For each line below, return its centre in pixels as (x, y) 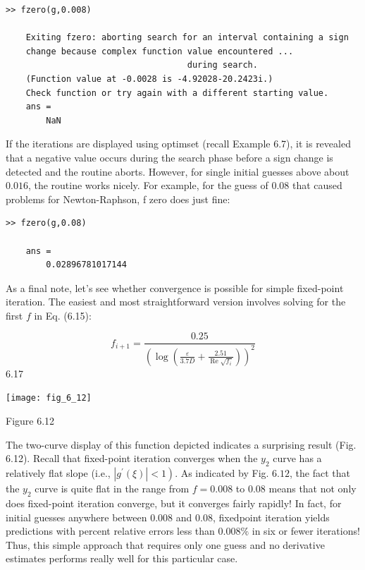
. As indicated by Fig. (222, 473)
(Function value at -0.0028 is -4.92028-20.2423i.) (149, 79)
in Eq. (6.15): (63, 315)
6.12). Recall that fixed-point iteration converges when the (132, 458)
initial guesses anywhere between (76, 517)
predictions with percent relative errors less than (110, 531)
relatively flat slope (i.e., (58, 473)
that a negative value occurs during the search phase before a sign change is (169, 157)
